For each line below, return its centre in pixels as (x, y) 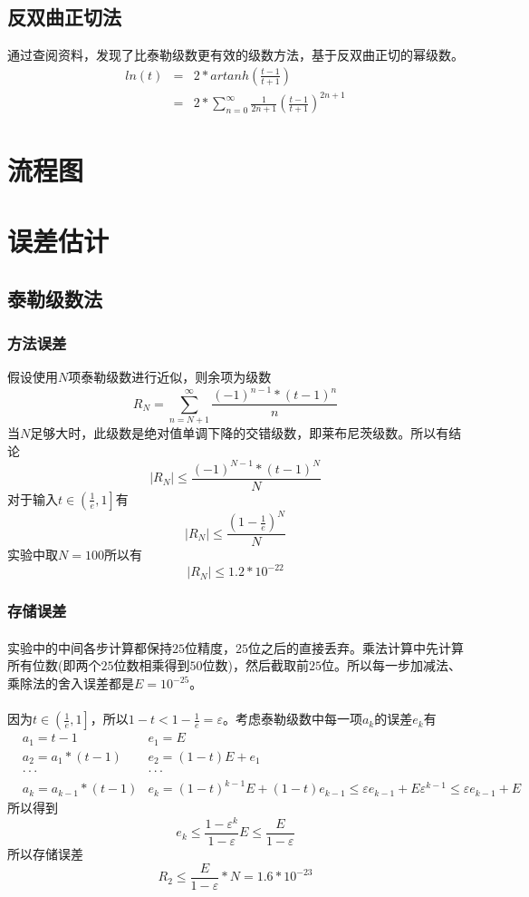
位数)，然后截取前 (255, 665)
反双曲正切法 (64, 17)
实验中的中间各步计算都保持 (90, 647)
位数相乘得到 (152, 665)
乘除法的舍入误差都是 (71, 683)
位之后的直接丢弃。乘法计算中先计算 (356, 647)
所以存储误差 (45, 853)
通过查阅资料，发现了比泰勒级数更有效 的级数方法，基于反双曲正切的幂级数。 (236, 55)
